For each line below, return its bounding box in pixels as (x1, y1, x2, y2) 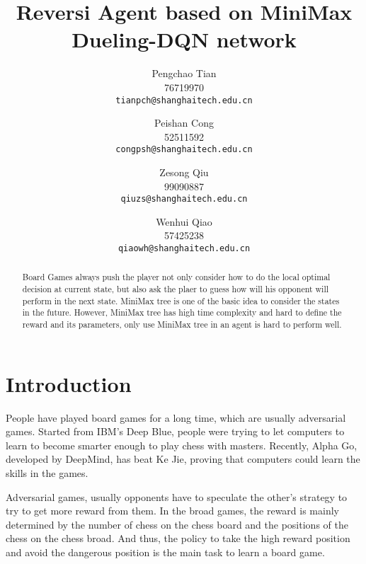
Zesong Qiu (159, 165, 209, 179)
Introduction (6, 369, 132, 398)
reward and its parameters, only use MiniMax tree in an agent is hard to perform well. (22, 318, 342, 330)
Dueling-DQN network (72, 25, 297, 54)
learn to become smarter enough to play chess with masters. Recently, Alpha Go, (6, 437, 358, 452)
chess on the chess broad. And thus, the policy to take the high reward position (6, 531, 350, 546)
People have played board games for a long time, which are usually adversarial (6, 410, 346, 425)
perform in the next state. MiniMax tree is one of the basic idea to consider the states (22, 294, 340, 306)
